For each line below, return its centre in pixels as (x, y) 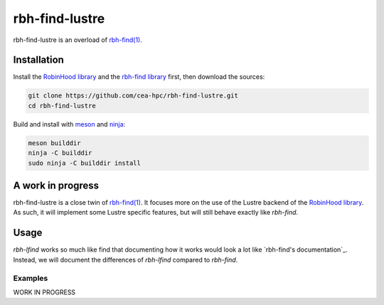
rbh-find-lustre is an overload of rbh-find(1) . (78, 40)
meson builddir (54, 143)
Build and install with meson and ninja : (69, 124)
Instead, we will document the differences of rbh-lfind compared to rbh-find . (126, 259)
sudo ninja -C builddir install (85, 163)
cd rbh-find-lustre (62, 106)
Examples (31, 278)
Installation (38, 60)
